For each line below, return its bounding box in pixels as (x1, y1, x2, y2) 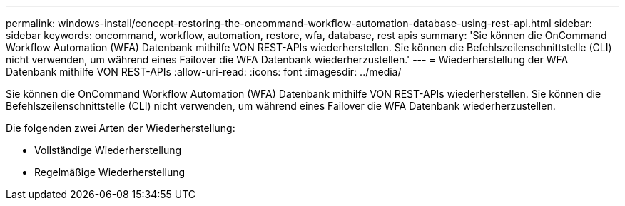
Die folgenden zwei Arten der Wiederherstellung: (6, 122, 235, 134)
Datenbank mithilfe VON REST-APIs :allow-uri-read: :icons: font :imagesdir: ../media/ (6, 66, 402, 78)
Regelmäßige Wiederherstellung (34, 166, 186, 178)
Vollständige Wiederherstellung (34, 144, 182, 156)
